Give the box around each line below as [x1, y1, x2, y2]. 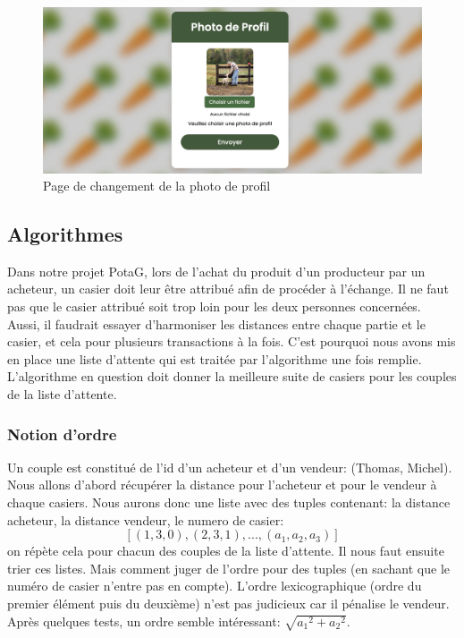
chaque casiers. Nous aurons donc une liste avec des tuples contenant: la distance [7, 493, 451, 512]
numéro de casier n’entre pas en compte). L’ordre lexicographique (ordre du [7, 576, 422, 595]
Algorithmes [7, 220, 123, 248]
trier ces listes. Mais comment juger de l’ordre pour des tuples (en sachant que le [7, 558, 450, 577]
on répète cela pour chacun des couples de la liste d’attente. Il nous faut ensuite [7, 541, 444, 560]
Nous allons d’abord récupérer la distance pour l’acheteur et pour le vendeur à [7, 475, 437, 494]
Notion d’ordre [7, 422, 117, 445]
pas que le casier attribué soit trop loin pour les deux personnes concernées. [7, 297, 421, 316]
